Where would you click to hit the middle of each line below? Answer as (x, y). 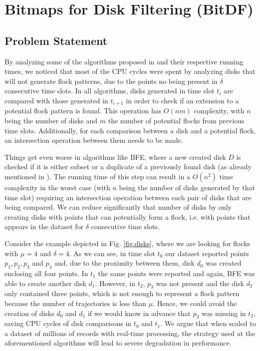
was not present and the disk (200, 283)
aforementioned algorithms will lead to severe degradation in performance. (118, 343)
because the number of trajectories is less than (75, 303)
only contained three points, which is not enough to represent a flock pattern (122, 293)
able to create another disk (45, 283)
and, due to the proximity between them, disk (124, 263)
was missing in (224, 313)
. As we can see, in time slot (112, 253)
